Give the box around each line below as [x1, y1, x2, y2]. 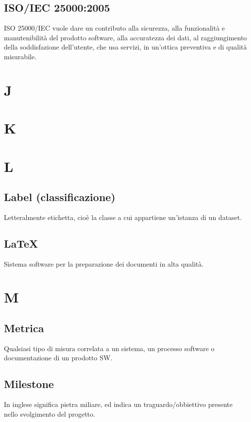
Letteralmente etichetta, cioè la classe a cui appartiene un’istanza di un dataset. [4, 212, 242, 222]
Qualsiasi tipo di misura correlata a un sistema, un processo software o [4, 343, 215, 353]
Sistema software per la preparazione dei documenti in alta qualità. [4, 258, 204, 269]
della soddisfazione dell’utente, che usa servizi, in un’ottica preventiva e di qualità [4, 42, 247, 52]
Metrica [4, 321, 44, 336]
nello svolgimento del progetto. [4, 408, 95, 419]
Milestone [4, 376, 54, 391]
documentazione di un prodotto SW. [4, 353, 113, 363]
